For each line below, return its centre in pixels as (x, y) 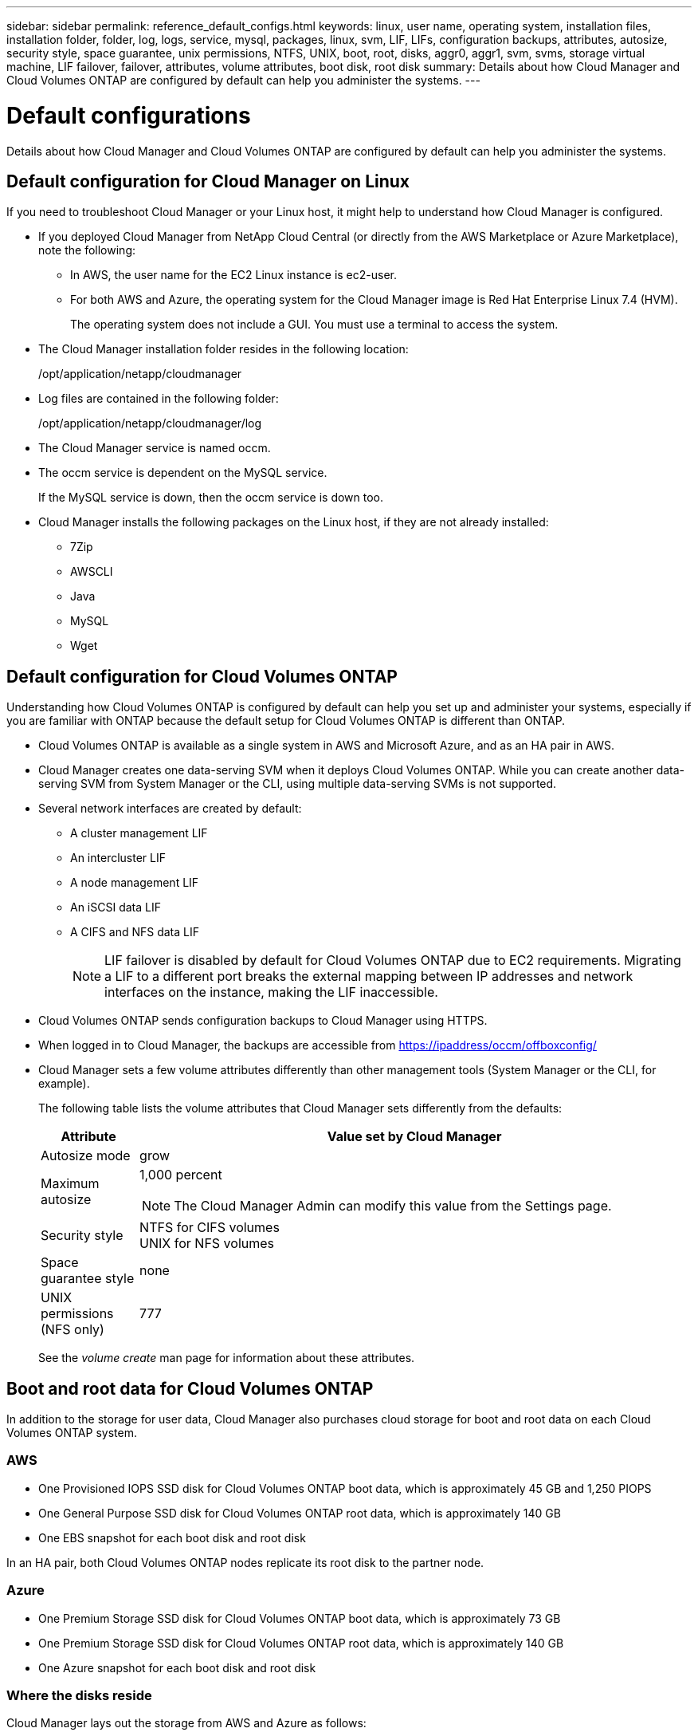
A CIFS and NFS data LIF (135, 932)
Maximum (70, 1184)
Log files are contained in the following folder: (159, 399)
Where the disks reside (79, 1695)
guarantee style (88, 1279)
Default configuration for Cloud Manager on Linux (208, 181)
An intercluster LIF (118, 858)
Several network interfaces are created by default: (170, 809)
